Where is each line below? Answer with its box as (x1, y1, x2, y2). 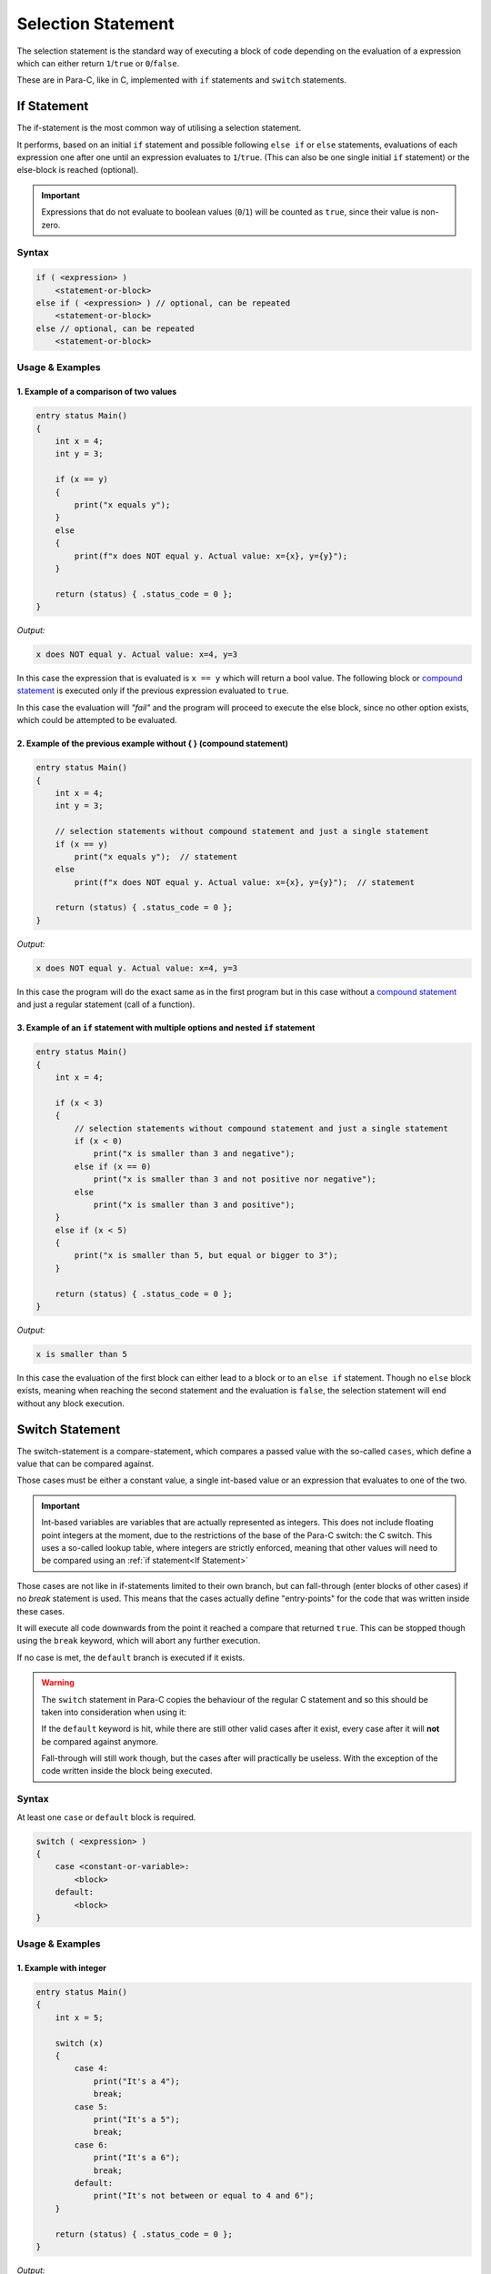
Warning (41, 1677, 75, 1688)
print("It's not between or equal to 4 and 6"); (93, 2190, 315, 2201)
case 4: (74, 2063, 109, 2074)
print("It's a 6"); (93, 2152, 181, 2163)
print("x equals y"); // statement (74, 851, 238, 861)
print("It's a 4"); (93, 2076, 181, 2087)
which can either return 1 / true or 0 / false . (16, 57, 180, 68)
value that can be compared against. (16, 1458, 155, 1469)
